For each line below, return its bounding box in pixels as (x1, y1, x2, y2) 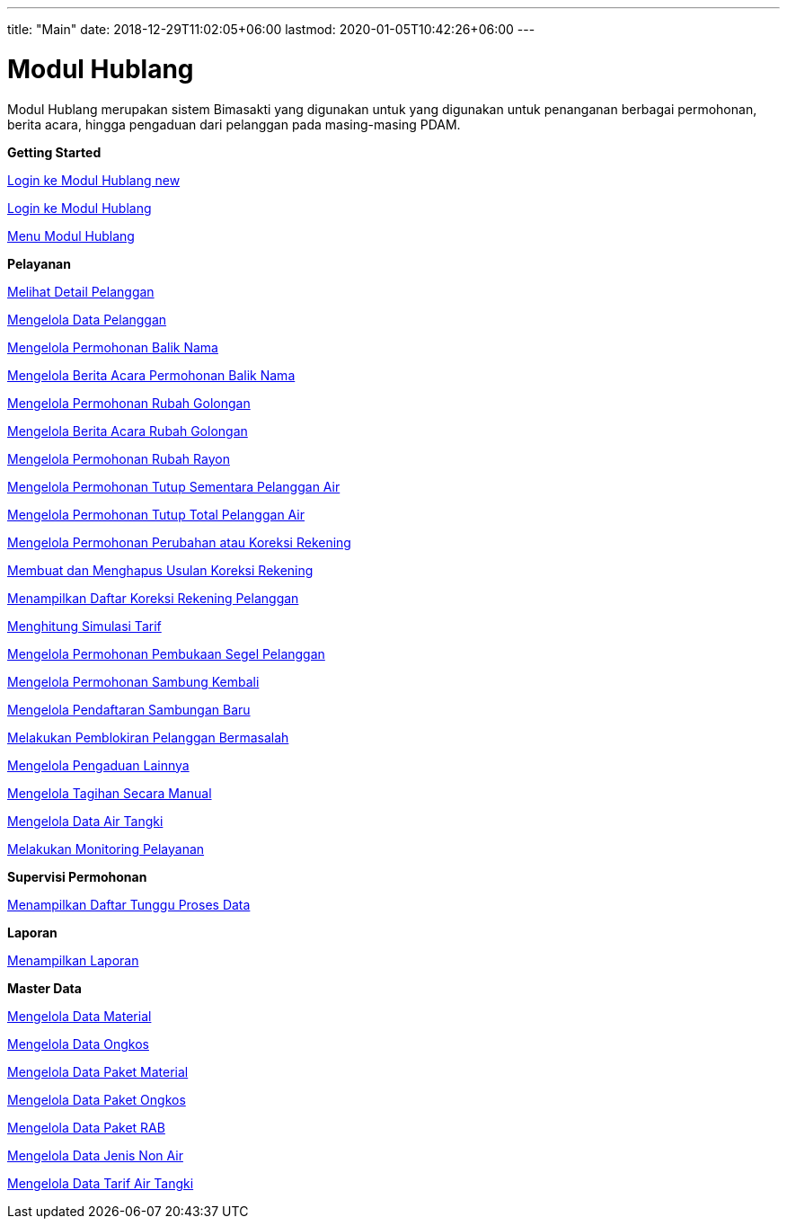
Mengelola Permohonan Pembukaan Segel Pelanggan (7, 645, 325, 662)
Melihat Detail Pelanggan (7, 283, 155, 299)
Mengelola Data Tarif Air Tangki (7, 1175, 194, 1191)
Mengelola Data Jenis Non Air (7, 1147, 183, 1163)
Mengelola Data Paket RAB (7, 1119, 165, 1135)
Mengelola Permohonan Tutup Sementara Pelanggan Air (7, 478, 340, 494)
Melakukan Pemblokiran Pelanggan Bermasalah (7, 729, 289, 745)
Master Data (7, 980, 82, 996)
